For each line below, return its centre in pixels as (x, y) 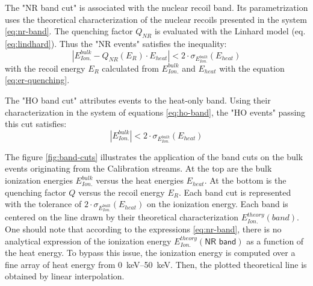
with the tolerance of (43, 204)
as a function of (275, 241)
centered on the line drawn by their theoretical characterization (122, 217)
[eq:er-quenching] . (37, 80)
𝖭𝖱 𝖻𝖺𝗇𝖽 (221, 242)
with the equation (252, 68)
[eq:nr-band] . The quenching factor (69, 31)
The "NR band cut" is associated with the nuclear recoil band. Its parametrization (156, 7)
